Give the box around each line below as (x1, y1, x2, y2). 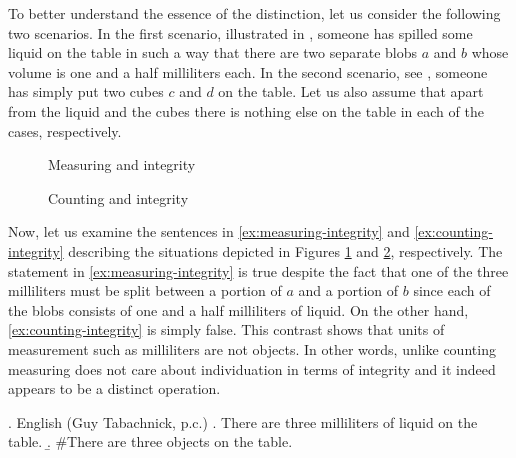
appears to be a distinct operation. (8, 378, 221, 399)
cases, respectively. (8, 120, 122, 141)
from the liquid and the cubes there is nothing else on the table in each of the (8, 100, 484, 121)
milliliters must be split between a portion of (8, 280, 282, 301)
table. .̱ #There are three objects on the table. (8, 431, 293, 452)
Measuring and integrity (48, 154, 196, 175)
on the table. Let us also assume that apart (218, 81, 484, 102)
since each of (413, 280, 491, 301)
